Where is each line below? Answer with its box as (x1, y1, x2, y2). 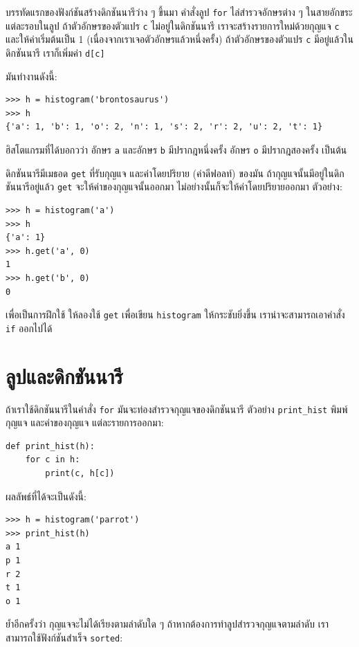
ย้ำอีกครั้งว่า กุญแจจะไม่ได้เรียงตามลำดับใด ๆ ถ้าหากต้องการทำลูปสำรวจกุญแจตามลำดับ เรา (6, 617, 329, 631)
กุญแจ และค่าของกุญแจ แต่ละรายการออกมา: (6, 415, 164, 430)
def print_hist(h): (6, 441, 95, 451)
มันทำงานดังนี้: (6, 69, 57, 83)
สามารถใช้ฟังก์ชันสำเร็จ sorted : (6, 630, 123, 644)
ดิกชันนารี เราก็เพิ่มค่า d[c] (6, 45, 105, 60)
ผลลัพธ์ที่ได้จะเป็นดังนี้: (6, 489, 86, 503)
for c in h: (25, 455, 80, 465)
